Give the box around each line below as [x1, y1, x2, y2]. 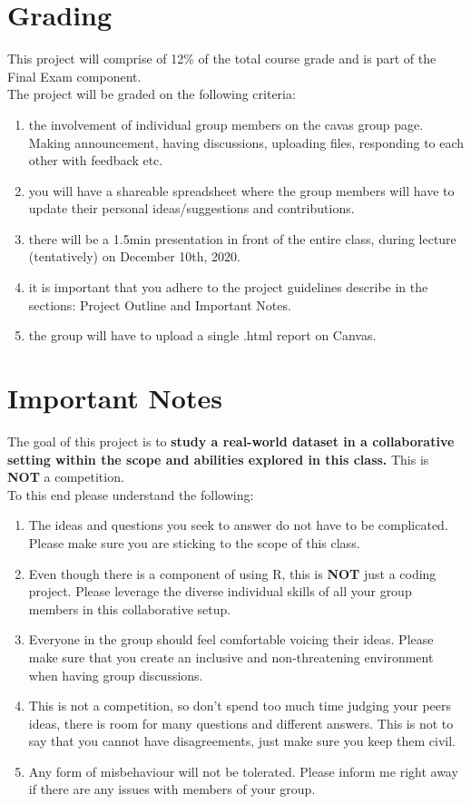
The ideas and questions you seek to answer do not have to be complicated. [28, 515, 448, 534]
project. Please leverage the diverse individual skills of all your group [28, 582, 412, 601]
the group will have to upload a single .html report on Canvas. [28, 326, 377, 345]
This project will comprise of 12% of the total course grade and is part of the [7, 49, 437, 68]
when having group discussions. [28, 665, 203, 684]
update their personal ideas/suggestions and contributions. [28, 199, 355, 218]
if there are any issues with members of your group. [28, 779, 316, 799]
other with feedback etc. [28, 151, 163, 170]
